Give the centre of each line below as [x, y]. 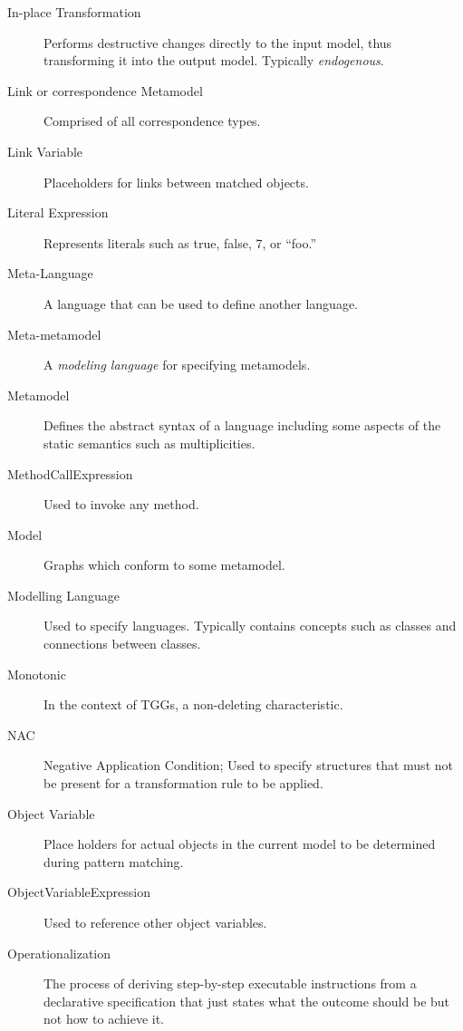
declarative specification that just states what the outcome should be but [247, 1001]
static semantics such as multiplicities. [150, 443]
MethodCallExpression [70, 473]
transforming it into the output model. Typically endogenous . [214, 60]
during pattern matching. [114, 861]
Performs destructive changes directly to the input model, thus [218, 42]
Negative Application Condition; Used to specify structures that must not [248, 765]
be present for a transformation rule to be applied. [183, 783]
